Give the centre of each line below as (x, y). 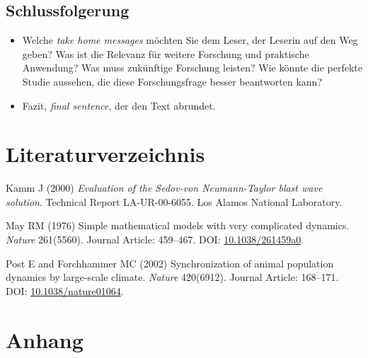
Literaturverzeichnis (105, 154)
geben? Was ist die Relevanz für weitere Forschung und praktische (166, 53)
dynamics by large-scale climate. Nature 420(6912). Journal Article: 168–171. (172, 277)
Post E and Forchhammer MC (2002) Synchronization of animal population (170, 263)
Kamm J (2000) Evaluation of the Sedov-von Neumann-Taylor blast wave (164, 188)
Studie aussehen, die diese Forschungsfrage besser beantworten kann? (172, 81)
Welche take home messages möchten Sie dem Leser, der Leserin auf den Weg (190, 40)
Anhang (45, 339)
